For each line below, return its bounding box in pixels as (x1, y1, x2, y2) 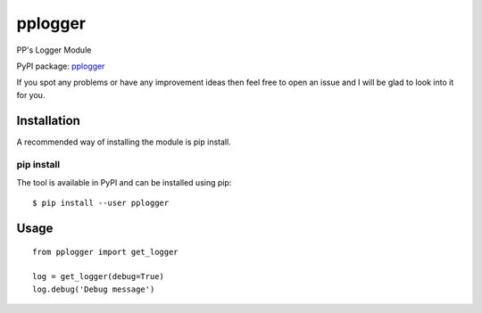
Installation (16, 112, 80, 128)
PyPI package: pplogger (16, 61, 105, 71)
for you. (16, 89, 46, 100)
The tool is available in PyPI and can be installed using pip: (16, 177, 232, 187)
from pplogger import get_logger (32, 246, 179, 257)
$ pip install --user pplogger (32, 198, 170, 209)
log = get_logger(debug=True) (32, 272, 165, 282)
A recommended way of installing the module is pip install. (16, 136, 231, 147)
